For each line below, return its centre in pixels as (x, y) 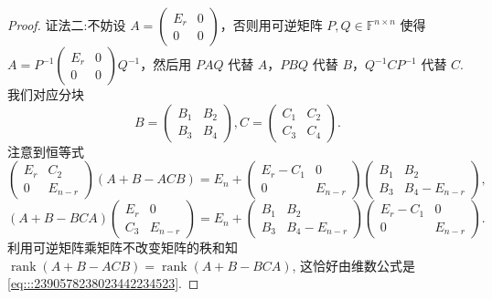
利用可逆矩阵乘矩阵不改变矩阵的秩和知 (123, 247)
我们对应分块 (46, 94)
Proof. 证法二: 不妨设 (67, 25)
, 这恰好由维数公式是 (354, 265)
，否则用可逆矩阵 (271, 25)
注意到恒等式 (46, 151)
